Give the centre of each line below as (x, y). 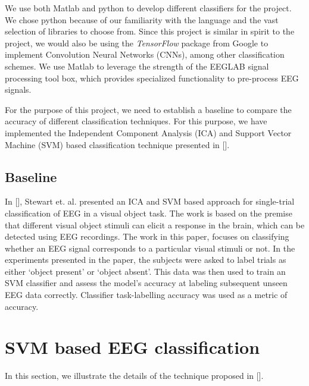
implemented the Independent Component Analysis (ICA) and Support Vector (148, 132)
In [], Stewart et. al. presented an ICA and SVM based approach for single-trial (150, 201)
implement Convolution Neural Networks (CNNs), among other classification (145, 54)
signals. (18, 90)
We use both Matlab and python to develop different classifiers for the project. (148, 8)
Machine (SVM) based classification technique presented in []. (117, 144)
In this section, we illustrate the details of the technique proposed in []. (134, 376)
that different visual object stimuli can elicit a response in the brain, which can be (155, 225)
